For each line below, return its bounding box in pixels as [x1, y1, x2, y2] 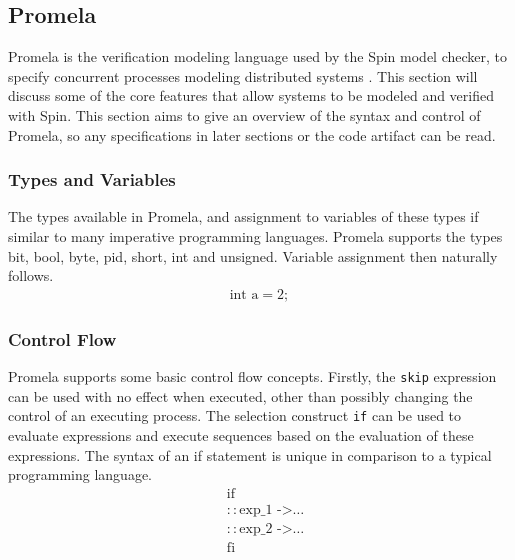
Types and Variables [8, 167, 176, 192]
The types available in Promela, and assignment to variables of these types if [8, 206, 479, 227]
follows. [8, 265, 54, 286]
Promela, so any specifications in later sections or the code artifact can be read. [8, 124, 496, 145]
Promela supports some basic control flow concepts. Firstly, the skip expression [8, 366, 497, 387]
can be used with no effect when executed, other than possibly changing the [8, 385, 473, 406]
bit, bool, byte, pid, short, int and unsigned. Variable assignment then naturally [8, 245, 498, 266]
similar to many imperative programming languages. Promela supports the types [8, 225, 503, 246]
